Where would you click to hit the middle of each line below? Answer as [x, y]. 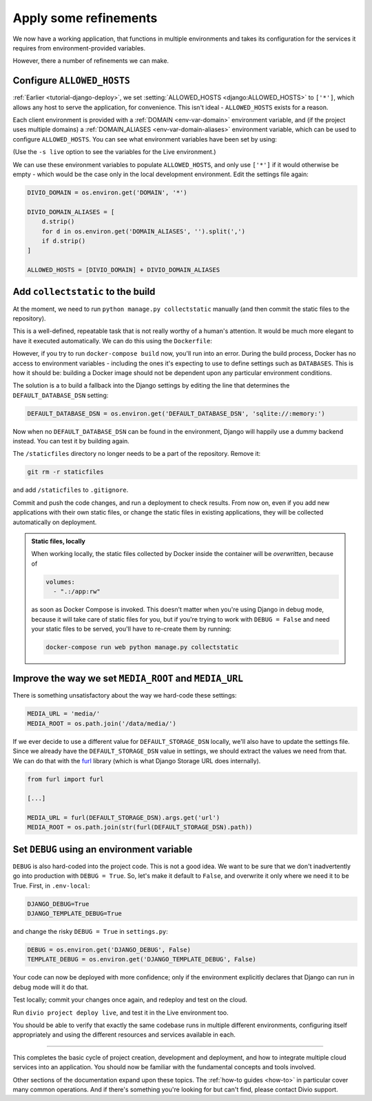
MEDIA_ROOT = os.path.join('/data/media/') [102, 723]
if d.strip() [64, 241]
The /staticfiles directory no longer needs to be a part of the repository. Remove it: [137, 454]
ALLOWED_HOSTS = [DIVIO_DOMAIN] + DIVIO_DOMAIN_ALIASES [124, 270]
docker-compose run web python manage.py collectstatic [142, 647]
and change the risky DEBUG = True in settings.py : [90, 932]
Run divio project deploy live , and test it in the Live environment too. [121, 1013]
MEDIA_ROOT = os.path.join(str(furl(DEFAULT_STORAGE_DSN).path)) [140, 827]
